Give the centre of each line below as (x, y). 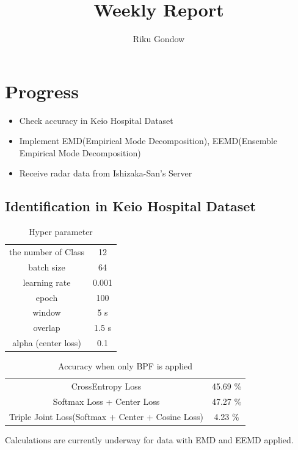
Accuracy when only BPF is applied (125, 366)
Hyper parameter (61, 232)
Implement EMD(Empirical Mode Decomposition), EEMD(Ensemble (148, 141)
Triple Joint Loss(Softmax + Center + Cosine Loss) (106, 416)
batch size (47, 267)
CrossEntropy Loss (106, 386)
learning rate (47, 282)
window (47, 312)
